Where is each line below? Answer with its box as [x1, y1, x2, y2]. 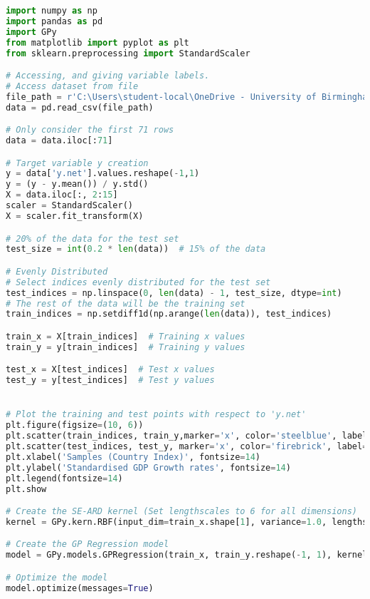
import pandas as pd [6, 16, 103, 26]
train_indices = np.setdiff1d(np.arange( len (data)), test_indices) [6, 309, 332, 319]
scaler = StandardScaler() [6, 200, 133, 211]
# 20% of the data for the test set [6, 233, 179, 244]
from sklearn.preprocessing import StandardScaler [6, 48, 250, 58]
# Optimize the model [6, 572, 108, 583]
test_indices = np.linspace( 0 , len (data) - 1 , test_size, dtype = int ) [6, 287, 342, 298]
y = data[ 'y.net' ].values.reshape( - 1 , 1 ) [6, 168, 200, 179]
